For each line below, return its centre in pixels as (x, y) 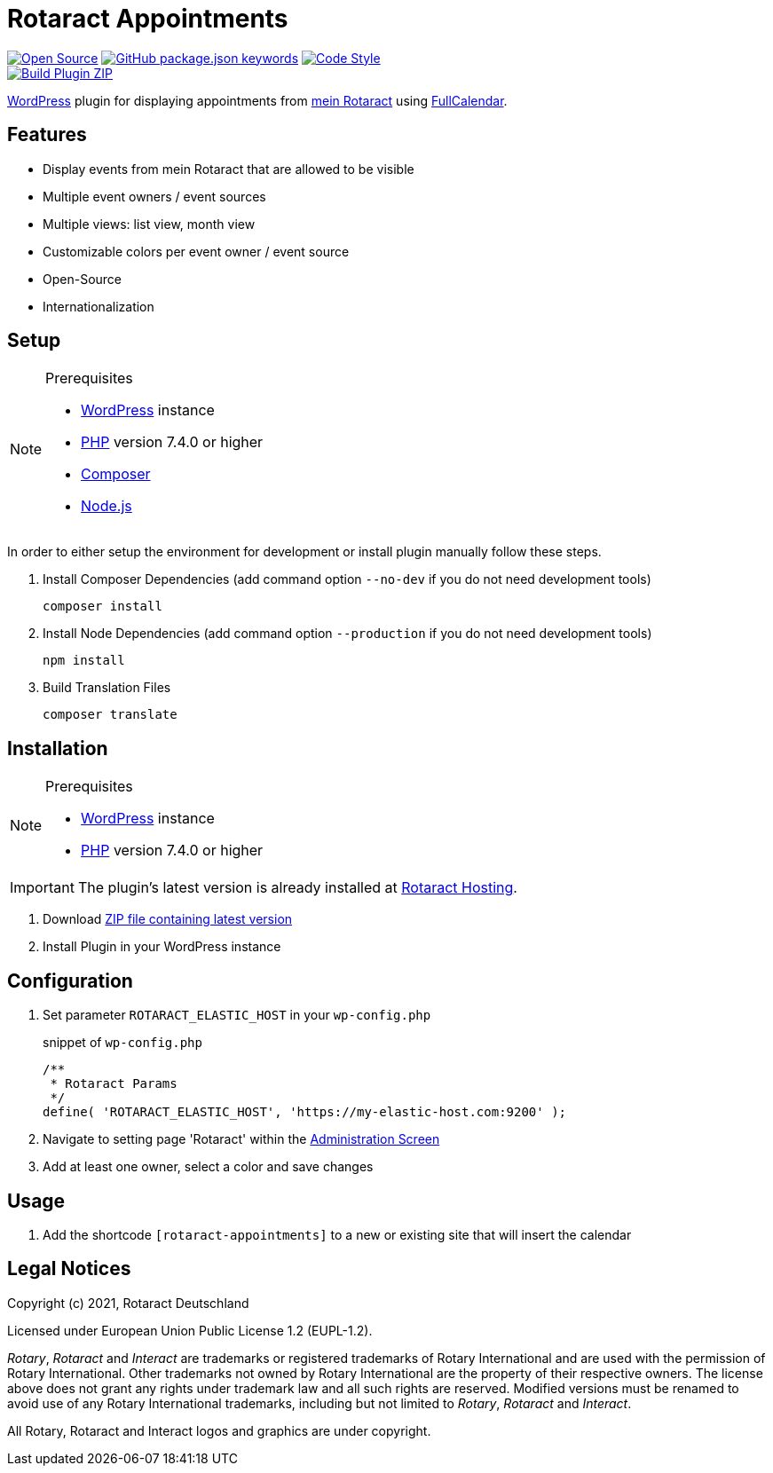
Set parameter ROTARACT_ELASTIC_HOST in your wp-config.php (237, 1015)
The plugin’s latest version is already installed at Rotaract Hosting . (297, 888)
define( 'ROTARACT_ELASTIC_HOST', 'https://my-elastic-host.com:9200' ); (305, 1112)
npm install (84, 661)
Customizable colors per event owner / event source (196, 251)
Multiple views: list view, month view (149, 224)
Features (47, 135)
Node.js (106, 506)
